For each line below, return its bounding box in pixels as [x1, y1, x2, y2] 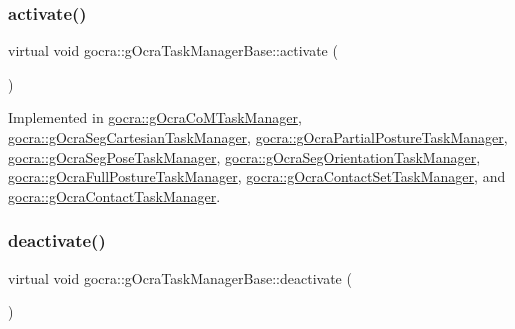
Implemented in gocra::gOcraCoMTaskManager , [8, 107, 302, 128]
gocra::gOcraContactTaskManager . [8, 185, 221, 206]
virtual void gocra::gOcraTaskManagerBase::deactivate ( [8, 267, 352, 288]
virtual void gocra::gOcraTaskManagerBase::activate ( [8, 40, 338, 61]
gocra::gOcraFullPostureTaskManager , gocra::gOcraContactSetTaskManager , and [8, 166, 506, 187]
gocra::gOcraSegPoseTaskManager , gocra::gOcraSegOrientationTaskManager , [8, 146, 481, 167]
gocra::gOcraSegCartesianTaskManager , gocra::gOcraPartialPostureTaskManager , [8, 127, 508, 147]
